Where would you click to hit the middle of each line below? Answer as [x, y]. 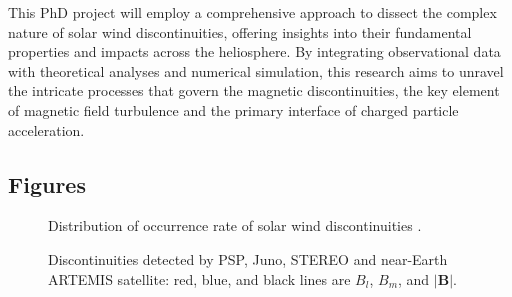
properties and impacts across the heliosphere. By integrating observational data [254, 51]
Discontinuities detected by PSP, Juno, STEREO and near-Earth [248, 258]
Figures [47, 183]
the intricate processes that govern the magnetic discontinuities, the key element [254, 90]
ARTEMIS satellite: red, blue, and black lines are [199, 278]
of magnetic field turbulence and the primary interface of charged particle [233, 109]
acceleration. [46, 129]
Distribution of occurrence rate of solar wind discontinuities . [235, 225]
